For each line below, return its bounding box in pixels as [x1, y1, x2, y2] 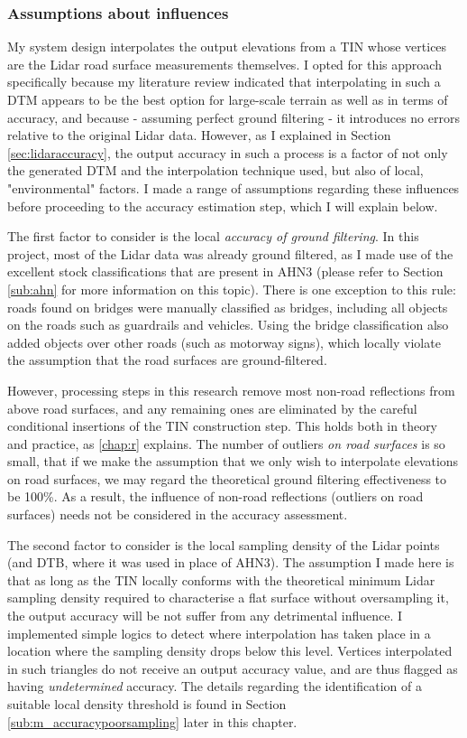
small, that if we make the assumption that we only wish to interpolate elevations [7, 452, 459, 471]
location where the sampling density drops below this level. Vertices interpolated [7, 641, 453, 660]
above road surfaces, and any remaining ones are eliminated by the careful [7, 398, 417, 417]
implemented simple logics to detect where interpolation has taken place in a [7, 623, 431, 642]
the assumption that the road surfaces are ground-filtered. [7, 350, 327, 369]
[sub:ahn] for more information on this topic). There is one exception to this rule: [7, 279, 456, 298]
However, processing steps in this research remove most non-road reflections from [7, 380, 455, 399]
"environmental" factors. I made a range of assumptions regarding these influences [7, 178, 460, 197]
